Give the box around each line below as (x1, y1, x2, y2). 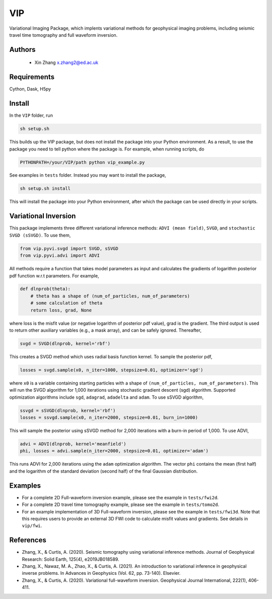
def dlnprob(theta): (20, 286, 71, 292)
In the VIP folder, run (9, 112, 53, 118)
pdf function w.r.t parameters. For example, (9, 272, 99, 279)
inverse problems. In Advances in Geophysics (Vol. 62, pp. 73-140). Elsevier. (22, 570, 181, 576)
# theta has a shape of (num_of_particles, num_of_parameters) (30, 293, 190, 299)
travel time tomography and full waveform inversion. (9, 32, 118, 38)
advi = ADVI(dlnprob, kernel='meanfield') (20, 441, 126, 447)
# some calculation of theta (30, 300, 103, 306)
